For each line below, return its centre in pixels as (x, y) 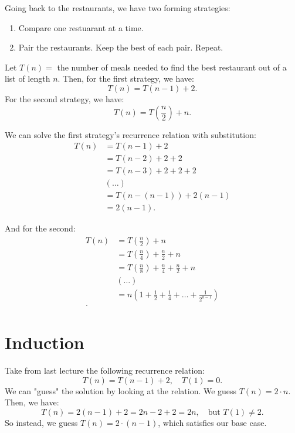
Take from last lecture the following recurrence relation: (105, 370)
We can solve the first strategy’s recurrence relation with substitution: (130, 134)
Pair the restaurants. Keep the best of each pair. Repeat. (121, 47)
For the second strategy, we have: (65, 98)
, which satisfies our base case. (212, 423)
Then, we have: (32, 402)
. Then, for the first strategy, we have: (126, 78)
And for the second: (40, 228)
